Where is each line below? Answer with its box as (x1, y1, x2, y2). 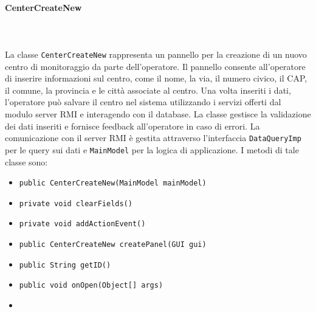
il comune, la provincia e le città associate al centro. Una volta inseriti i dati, (5, 83, 291, 96)
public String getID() (19, 260, 111, 269)
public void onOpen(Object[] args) (19, 281, 163, 290)
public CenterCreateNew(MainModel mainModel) (19, 179, 207, 188)
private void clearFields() (19, 199, 132, 208)
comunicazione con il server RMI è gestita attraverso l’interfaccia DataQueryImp (5, 131, 301, 144)
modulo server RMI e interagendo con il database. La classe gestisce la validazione (5, 108, 311, 120)
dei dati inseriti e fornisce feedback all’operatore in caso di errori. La (5, 119, 260, 132)
